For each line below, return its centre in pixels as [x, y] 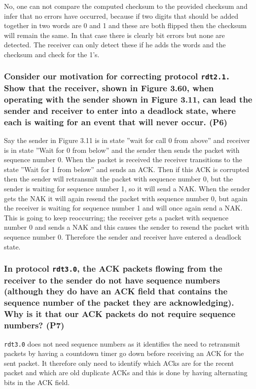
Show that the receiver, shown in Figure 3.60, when [109, 88]
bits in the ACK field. [37, 382]
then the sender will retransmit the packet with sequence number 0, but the [119, 179]
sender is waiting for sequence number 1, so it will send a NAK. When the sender [127, 188]
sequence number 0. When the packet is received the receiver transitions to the [123, 159]
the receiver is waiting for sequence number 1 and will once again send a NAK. [123, 208]
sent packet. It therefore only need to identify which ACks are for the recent [119, 363]
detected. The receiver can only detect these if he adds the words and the [115, 45]
